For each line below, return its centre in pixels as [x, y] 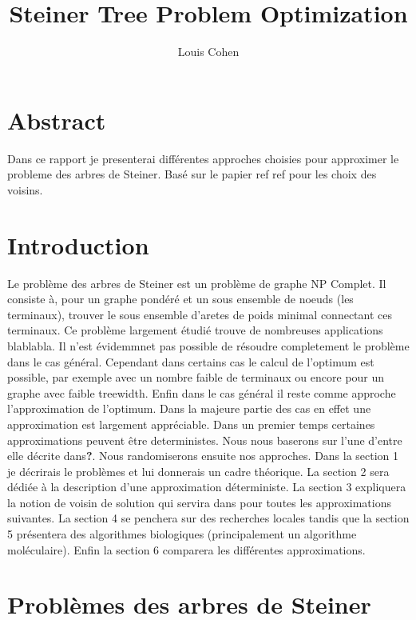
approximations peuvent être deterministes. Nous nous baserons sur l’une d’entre [205, 440]
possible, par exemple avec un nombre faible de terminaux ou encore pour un [196, 377]
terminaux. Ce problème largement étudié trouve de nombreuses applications [195, 330]
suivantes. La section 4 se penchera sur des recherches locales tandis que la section [208, 518]
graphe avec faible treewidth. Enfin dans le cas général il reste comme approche [202, 392]
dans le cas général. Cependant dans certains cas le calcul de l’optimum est [191, 361]
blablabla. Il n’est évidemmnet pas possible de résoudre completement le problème [208, 345]
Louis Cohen [208, 52]
